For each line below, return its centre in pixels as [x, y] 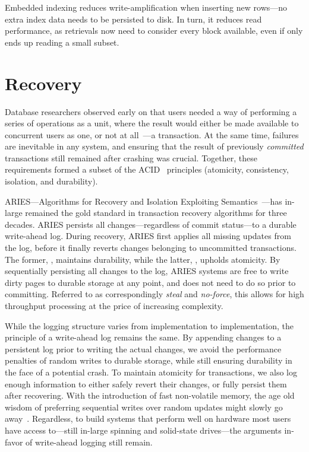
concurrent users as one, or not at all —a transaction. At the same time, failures [152, 134]
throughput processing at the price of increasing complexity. [114, 305]
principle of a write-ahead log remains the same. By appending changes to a [143, 337]
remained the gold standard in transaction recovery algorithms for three [156, 213]
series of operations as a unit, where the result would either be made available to [152, 123]
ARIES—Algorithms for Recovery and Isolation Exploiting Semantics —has [144, 201]
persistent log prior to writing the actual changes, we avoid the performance [143, 348]
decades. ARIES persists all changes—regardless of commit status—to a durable [151, 224]
